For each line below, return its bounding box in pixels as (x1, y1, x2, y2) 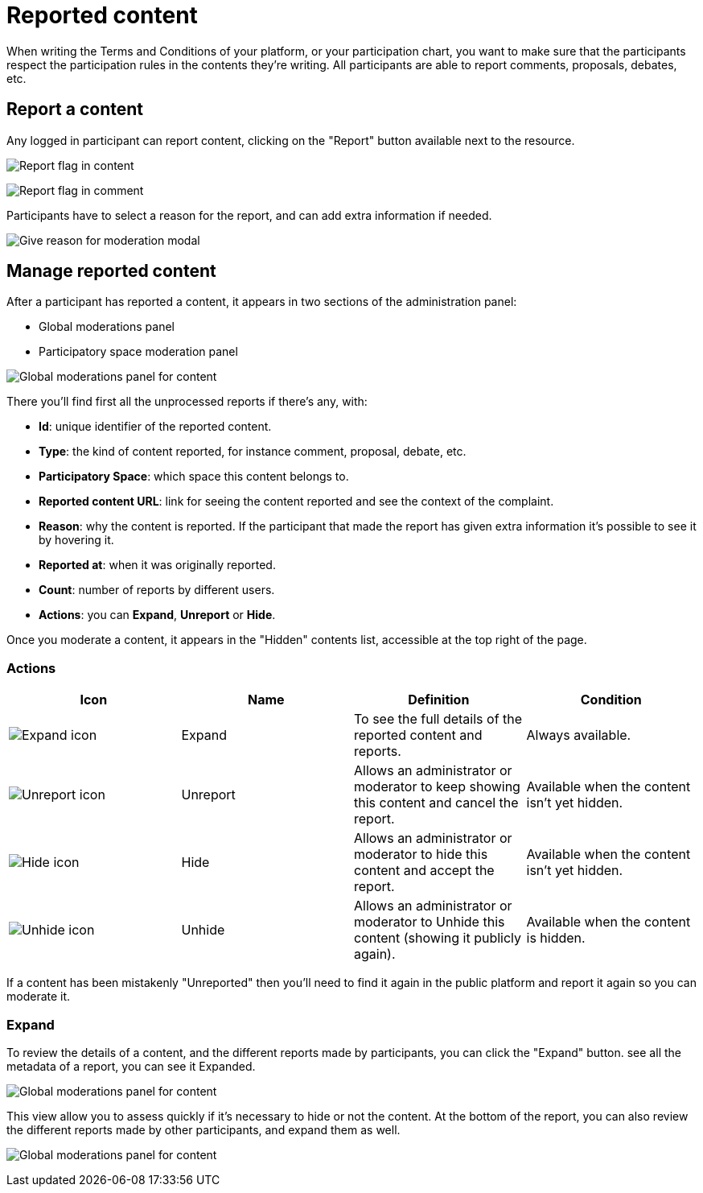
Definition (408, 691, 470, 708)
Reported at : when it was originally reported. (39, 558, 276, 572)
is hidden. (526, 930, 586, 947)
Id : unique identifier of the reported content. (39, 419, 272, 434)
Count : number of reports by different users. (39, 583, 275, 597)
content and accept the (354, 862, 495, 879)
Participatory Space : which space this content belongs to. (39, 469, 349, 484)
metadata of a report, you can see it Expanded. (6, 1059, 256, 1073)
